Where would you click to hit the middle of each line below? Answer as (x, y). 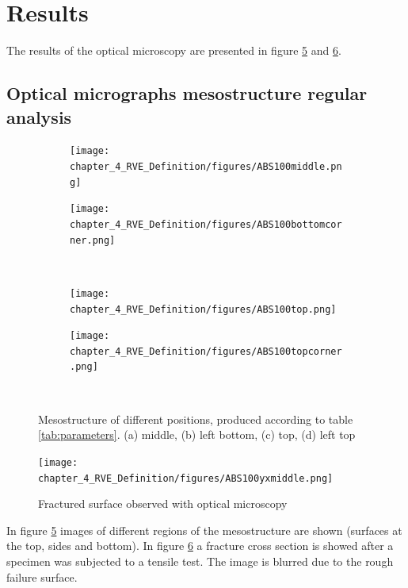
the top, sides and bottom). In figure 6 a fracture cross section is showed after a (200, 546)
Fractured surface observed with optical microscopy (163, 503)
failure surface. (42, 576)
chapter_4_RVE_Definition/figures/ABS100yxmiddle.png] (186, 478)
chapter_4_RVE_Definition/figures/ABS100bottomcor (206, 224)
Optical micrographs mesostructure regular (187, 93)
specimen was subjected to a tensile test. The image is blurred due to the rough (200, 561)
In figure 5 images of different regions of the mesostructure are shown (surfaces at (204, 530)
